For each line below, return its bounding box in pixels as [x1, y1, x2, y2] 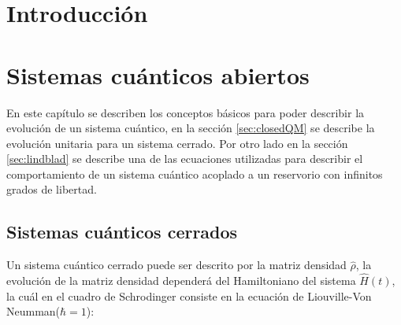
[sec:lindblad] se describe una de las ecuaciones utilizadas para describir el [6, 150, 363, 167]
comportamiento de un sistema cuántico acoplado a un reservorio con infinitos [6, 165, 383, 182]
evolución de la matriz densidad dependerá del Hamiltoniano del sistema [6, 272, 356, 289]
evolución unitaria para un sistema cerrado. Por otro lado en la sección [6, 135, 348, 151]
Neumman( [6, 303, 61, 319]
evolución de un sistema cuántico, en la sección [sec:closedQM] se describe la [6, 120, 375, 136]
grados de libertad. [6, 181, 97, 198]
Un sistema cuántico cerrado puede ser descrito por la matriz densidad [6, 257, 347, 273]
